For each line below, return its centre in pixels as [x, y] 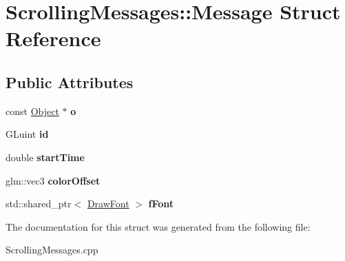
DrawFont [108, 203]
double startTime [45, 157]
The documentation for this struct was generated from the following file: [158, 226]
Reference [53, 38]
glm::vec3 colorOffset [53, 180]
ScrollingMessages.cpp [52, 250]
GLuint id [27, 134]
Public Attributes [70, 82]
